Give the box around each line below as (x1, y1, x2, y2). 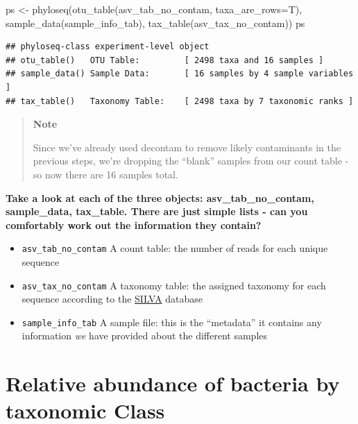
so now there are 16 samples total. (33, 167, 178, 181)
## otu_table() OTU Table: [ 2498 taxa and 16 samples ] (6, 55, 324, 65)
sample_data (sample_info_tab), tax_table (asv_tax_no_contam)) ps (6, 15, 305, 30)
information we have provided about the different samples (22, 328, 268, 343)
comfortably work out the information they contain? (6, 217, 262, 232)
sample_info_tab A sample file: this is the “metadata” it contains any (22, 314, 322, 329)
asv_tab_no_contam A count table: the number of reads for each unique (22, 241, 328, 255)
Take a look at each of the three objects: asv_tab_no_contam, (6, 190, 314, 205)
